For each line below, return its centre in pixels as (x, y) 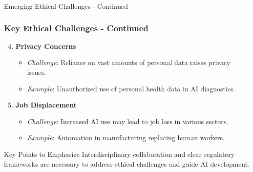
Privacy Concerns (46, 46)
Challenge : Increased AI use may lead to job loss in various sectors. (128, 121)
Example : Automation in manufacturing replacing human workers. (126, 138)
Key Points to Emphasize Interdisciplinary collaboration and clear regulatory (119, 154)
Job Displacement (46, 105)
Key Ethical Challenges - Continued (76, 28)
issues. (36, 72)
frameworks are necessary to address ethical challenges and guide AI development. (127, 163)
